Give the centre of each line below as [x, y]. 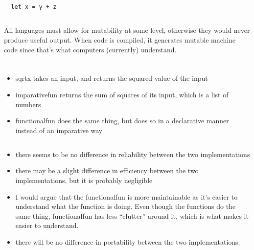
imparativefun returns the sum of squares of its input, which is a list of [122, 94]
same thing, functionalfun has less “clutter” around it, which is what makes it [132, 216]
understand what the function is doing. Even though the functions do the [126, 206]
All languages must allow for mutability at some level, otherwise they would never [127, 30]
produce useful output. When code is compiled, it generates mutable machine [120, 40]
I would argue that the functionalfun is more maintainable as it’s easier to [127, 196]
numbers [28, 104]
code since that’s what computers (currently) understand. [90, 49]
